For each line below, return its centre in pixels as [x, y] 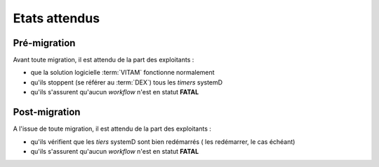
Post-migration [47, 112]
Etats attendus [56, 18]
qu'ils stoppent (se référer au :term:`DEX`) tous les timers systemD [127, 82]
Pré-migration [44, 43]
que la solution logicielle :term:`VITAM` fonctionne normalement [122, 73]
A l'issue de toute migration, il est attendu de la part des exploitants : [112, 129]
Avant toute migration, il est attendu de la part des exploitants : [104, 60]
